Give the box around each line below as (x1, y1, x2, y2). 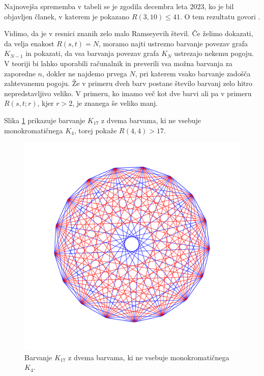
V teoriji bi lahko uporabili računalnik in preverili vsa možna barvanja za (4, 57, 232, 68)
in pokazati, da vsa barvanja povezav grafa (25, 48, 159, 59)
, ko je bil (204, 1, 234, 11)
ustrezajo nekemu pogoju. (174, 48, 254, 59)
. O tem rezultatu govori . (180, 11, 260, 21)
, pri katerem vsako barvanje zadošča (135, 68, 251, 78)
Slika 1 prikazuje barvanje (4, 114, 85, 125)
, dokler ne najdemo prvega (42, 68, 127, 78)
